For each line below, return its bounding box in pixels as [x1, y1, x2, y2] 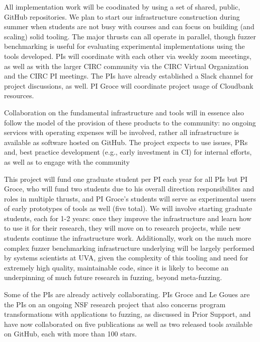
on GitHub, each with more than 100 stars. [4, 328, 137, 339]
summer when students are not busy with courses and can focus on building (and [4, 21, 254, 32]
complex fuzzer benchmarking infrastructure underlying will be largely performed [4, 242, 254, 253]
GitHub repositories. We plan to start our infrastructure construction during [4, 11, 240, 22]
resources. [4, 90, 34, 101]
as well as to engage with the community [4, 156, 130, 167]
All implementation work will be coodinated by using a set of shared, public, [4, 2, 240, 12]
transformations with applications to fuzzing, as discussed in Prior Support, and [4, 309, 251, 319]
